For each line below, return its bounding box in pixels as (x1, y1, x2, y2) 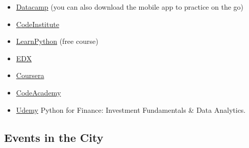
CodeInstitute (16, 18, 59, 29)
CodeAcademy (16, 87, 61, 97)
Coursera (16, 70, 44, 81)
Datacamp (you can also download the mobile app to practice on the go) (16, 2, 243, 12)
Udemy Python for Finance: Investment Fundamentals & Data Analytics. (16, 104, 246, 115)
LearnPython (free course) (16, 36, 98, 46)
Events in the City (4, 129, 104, 145)
